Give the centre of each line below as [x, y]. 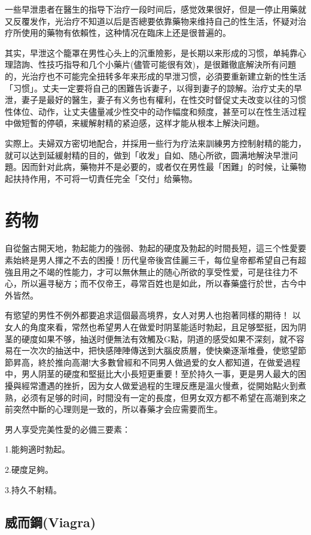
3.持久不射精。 [33, 489]
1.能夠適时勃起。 [37, 449]
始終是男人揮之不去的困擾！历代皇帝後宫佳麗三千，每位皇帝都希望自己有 [155, 260]
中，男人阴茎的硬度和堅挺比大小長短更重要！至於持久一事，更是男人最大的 [151, 374]
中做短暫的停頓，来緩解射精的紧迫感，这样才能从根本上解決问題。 [135, 123]
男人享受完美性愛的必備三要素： [68, 429]
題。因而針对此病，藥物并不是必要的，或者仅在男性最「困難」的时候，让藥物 [155, 167]
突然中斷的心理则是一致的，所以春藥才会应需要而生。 [118, 409]
